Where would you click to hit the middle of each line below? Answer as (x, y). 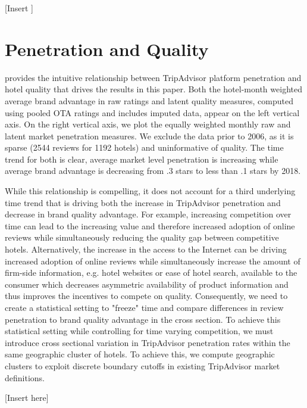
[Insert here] (27, 398)
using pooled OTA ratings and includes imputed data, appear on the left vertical (152, 112)
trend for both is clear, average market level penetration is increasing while (142, 159)
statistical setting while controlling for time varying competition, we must (139, 331)
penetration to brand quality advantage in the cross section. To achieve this (143, 319)
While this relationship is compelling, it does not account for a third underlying (150, 191)
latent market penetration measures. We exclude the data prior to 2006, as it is (149, 136)
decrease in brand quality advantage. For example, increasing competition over (148, 214)
